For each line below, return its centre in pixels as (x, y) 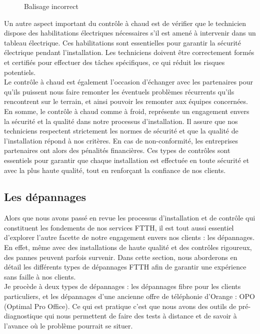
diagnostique (23, 316)
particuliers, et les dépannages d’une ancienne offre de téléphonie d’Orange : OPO (129, 296)
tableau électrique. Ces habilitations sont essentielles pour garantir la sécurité (122, 42)
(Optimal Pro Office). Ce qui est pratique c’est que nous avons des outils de (120, 306)
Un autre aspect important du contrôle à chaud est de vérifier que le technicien (125, 23)
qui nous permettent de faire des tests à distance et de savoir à (141, 316)
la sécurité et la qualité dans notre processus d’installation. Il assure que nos (121, 121)
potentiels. (20, 72)
